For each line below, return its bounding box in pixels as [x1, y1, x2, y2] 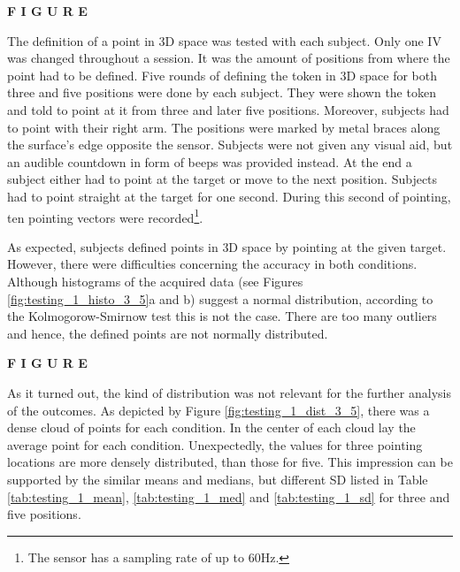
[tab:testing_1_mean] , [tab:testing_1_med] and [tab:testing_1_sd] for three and [7, 487, 450, 506]
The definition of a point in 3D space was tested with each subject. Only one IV [7, 31, 441, 50]
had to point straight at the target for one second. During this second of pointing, [7, 187, 451, 205]
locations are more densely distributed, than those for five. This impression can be [7, 453, 453, 471]
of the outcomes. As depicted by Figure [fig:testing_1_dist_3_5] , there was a [7, 400, 430, 419]
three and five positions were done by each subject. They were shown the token [7, 83, 436, 102]
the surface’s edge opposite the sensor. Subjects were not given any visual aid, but [7, 135, 453, 154]
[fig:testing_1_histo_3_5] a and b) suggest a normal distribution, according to [7, 289, 433, 308]
